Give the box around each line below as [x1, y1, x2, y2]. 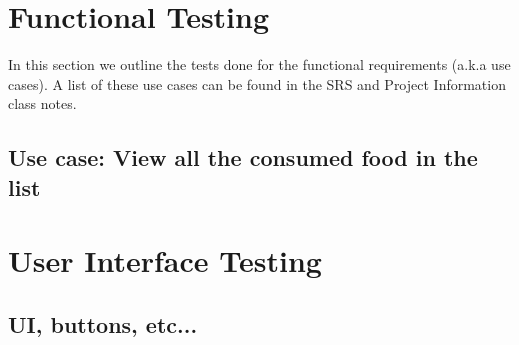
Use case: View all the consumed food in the [8, 142, 478, 173]
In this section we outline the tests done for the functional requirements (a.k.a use [8, 54, 511, 75]
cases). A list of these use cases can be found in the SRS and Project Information [8, 73, 506, 94]
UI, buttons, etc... [8, 308, 198, 339]
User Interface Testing [8, 240, 322, 281]
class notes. [8, 93, 77, 114]
